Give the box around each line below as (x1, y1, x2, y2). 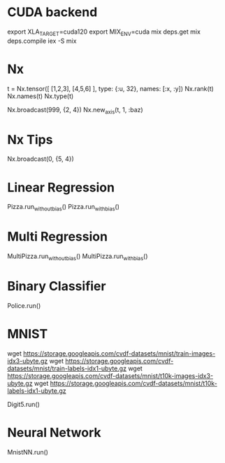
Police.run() (7, 301, 41, 309)
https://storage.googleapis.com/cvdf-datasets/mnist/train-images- (23, 349, 216, 358)
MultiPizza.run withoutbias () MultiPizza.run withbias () (7, 252, 148, 262)
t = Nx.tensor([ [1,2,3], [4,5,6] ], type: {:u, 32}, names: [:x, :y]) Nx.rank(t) (7, 84, 215, 93)
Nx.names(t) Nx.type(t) (7, 92, 74, 100)
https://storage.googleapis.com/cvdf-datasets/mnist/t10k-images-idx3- (7, 371, 214, 380)
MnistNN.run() (7, 448, 49, 456)
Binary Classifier (7, 279, 106, 295)
